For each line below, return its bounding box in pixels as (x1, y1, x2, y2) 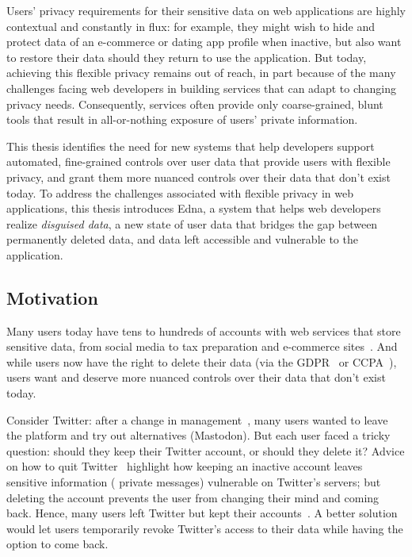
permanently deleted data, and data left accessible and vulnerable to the (6, 231, 358, 248)
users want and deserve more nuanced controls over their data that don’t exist (6, 369, 386, 386)
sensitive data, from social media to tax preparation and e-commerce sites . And (6, 338, 398, 355)
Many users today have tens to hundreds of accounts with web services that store (6, 322, 401, 339)
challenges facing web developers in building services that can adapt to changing (6, 79, 396, 96)
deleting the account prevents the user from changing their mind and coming (6, 489, 380, 505)
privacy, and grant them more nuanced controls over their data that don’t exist (6, 168, 391, 185)
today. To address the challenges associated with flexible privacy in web (6, 184, 353, 201)
